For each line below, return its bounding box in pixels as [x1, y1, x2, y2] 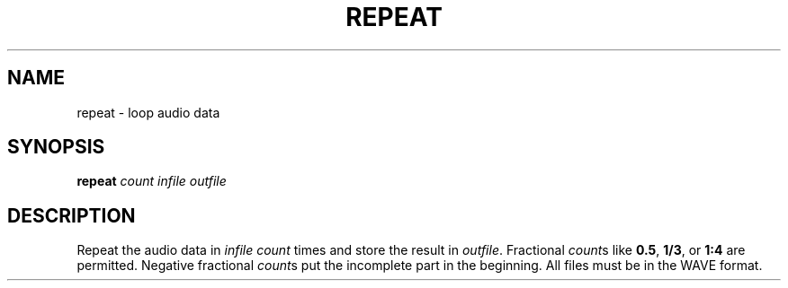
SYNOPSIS [7, 135, 105, 159]
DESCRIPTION [7, 204, 136, 227]
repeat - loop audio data [76, 104, 220, 120]
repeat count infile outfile [76, 173, 227, 189]
